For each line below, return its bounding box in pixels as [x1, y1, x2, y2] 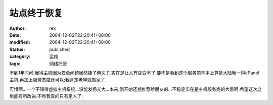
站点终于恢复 [9, 8, 63, 19]
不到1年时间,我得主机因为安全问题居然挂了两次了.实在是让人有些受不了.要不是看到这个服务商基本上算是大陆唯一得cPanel [9, 70, 260, 76]
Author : [9, 25, 26, 31]
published [49, 46, 70, 52]
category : [9, 54, 31, 60]
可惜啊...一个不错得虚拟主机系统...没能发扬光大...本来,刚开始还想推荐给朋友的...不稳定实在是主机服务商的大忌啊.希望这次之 [9, 86, 262, 92]
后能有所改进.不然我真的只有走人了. [9, 93, 83, 99]
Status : [9, 46, 25, 52]
